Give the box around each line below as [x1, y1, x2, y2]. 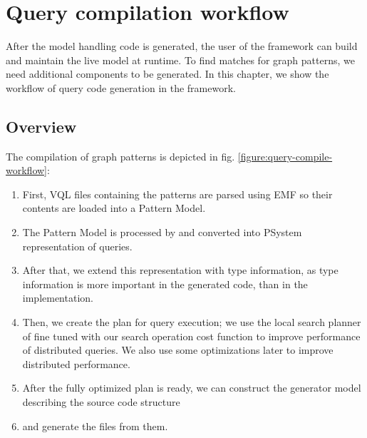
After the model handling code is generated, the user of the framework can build [6, 39, 358, 54]
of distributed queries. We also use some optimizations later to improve [22, 342, 334, 357]
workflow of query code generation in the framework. [6, 80, 236, 95]
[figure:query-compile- [237, 148, 333, 163]
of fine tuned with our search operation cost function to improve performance [22, 328, 361, 343]
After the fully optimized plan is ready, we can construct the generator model [22, 380, 361, 395]
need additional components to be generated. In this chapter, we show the [6, 66, 329, 81]
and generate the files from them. [22, 418, 168, 433]
